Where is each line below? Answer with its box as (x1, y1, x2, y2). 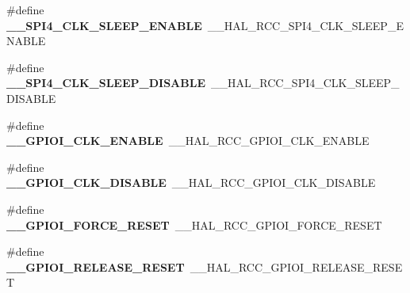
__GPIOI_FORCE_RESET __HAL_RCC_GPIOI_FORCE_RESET (6, 216, 382, 233)
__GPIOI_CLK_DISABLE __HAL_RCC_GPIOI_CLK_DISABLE (6, 174, 376, 191)
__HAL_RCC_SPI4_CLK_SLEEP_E (207, 17, 404, 33)
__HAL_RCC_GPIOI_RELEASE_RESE (190, 258, 403, 275)
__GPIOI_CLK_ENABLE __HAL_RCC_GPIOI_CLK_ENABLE (6, 132, 370, 149)
